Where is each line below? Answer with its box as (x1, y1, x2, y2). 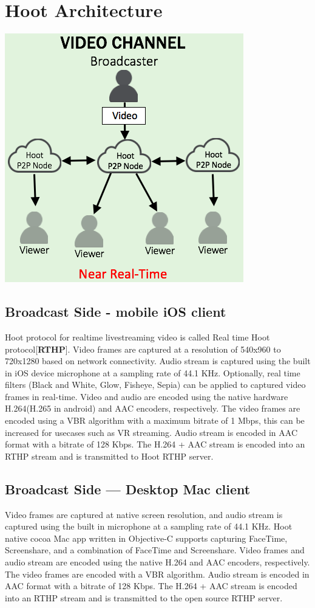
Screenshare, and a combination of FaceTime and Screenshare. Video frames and (5, 544, 305, 556)
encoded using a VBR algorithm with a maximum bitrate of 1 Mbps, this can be (5, 414, 305, 427)
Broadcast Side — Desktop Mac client (5, 479, 251, 498)
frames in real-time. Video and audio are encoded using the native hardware (5, 390, 288, 402)
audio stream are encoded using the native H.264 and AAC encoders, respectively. (5, 556, 310, 568)
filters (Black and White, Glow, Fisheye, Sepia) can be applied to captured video (5, 378, 306, 391)
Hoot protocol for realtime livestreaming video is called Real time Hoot (5, 330, 270, 343)
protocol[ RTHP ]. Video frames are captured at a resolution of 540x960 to (5, 342, 281, 355)
